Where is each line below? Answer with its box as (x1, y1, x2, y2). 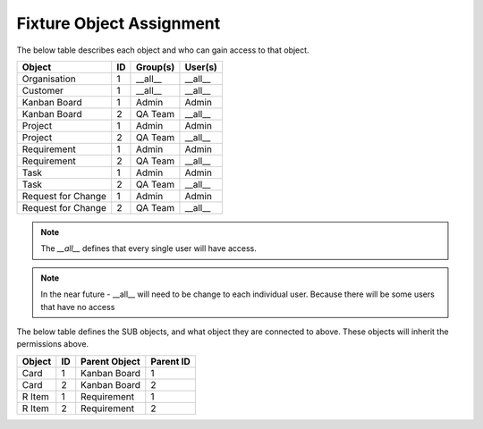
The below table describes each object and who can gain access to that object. (16, 45, 309, 55)
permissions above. (16, 339, 89, 349)
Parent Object (80, 355, 140, 367)
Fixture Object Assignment (16, 13, 221, 33)
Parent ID (150, 355, 191, 367)
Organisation (21, 72, 76, 85)
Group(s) (135, 61, 175, 73)
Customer (21, 84, 64, 97)
